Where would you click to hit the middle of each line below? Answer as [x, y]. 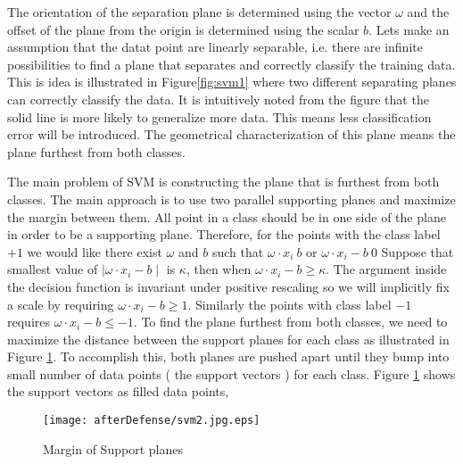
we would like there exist [95, 251]
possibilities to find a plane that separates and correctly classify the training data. [231, 64]
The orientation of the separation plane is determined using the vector [199, 12]
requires [29, 322]
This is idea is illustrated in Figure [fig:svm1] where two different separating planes [232, 82]
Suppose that [418, 251]
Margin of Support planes [113, 448]
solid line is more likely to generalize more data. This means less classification [219, 116]
